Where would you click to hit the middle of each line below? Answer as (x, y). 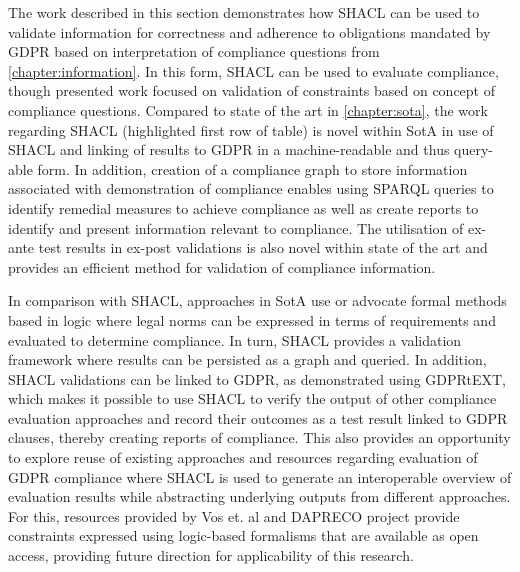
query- (474, 149)
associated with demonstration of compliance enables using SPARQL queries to (251, 188)
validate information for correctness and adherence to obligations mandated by (249, 31)
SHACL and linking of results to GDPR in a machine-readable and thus (229, 149)
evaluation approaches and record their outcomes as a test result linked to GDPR (258, 417)
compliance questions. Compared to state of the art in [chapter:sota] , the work (248, 109)
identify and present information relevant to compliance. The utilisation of (236, 227)
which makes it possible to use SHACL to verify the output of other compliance (252, 398)
